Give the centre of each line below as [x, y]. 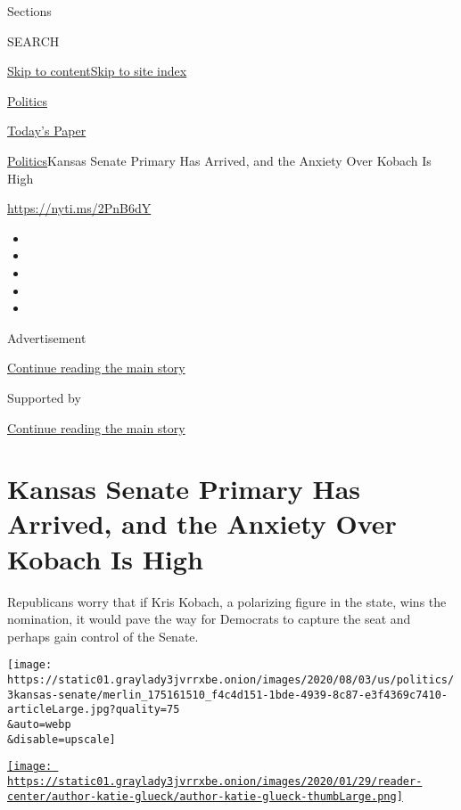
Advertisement [47, 337]
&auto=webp [39, 724]
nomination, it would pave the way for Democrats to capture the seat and [209, 619]
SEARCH [33, 41]
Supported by [44, 397]
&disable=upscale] [62, 739]
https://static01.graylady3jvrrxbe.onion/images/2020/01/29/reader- [215, 781]
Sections [29, 11]
